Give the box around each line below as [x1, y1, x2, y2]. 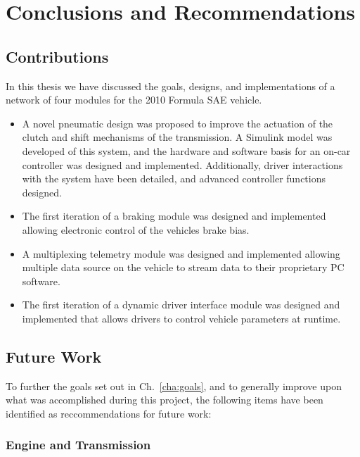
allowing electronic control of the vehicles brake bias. [22, 222, 250, 237]
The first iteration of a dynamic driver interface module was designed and [22, 297, 340, 312]
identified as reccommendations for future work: [6, 406, 212, 420]
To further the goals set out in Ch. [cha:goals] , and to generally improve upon [6, 378, 342, 393]
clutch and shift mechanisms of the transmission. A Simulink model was [22, 130, 333, 144]
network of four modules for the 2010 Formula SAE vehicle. [6, 92, 262, 107]
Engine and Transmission [6, 436, 151, 453]
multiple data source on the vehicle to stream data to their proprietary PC [22, 260, 345, 275]
